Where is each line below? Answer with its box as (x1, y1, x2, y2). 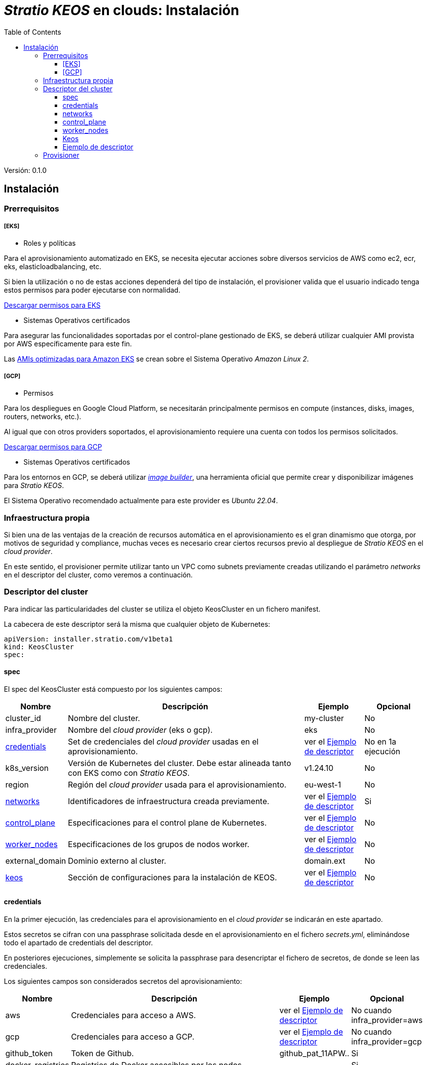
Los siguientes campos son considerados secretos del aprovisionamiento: (4, 977, 242, 986)
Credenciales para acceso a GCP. (71, 1032, 194, 1042)
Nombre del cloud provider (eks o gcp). (68, 724, 213, 735)
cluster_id (5, 713, 41, 723)
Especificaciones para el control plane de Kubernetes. (68, 817, 267, 828)
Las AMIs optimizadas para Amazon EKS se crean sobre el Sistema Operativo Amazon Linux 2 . (4, 355, 309, 363)
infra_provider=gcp (351, 1037, 422, 1047)
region (5, 779, 29, 789)
